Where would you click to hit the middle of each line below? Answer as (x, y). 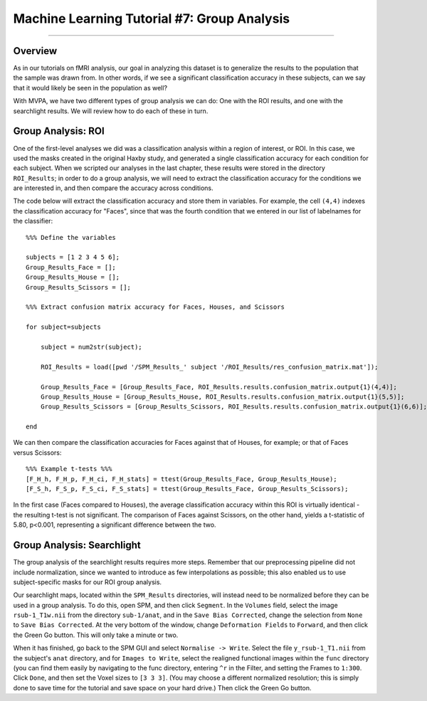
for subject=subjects (63, 327)
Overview (35, 51)
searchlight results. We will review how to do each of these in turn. (111, 111)
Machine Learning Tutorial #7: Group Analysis (152, 19)
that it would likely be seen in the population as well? (90, 88)
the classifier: (33, 221)
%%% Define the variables (71, 237)
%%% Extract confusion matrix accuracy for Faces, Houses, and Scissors (155, 307)
